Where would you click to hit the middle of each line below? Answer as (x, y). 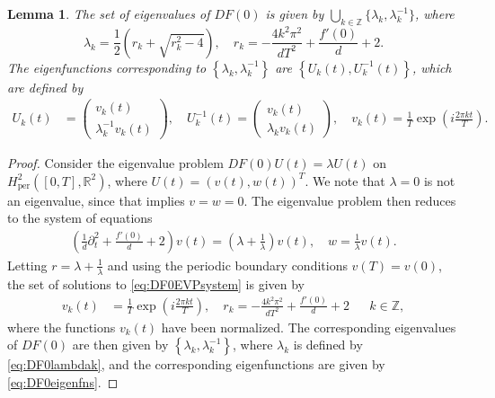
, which (432, 67)
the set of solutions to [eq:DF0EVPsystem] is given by (156, 283)
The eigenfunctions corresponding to (107, 67)
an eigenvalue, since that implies (96, 200)
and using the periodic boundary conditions (227, 265)
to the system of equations (80, 218)
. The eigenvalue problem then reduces (350, 200)
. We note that (345, 180)
